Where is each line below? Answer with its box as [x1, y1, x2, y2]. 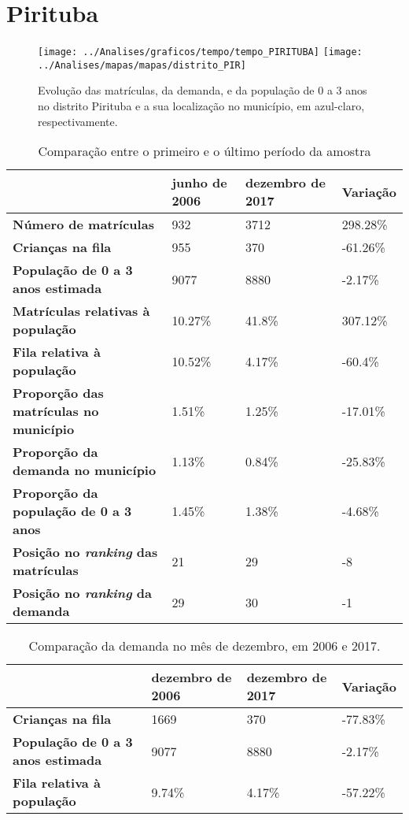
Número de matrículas [13, 215, 154, 234]
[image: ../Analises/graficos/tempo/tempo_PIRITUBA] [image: [38, 46, 363, 58]
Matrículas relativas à [13, 302, 150, 321]
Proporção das [13, 384, 104, 403]
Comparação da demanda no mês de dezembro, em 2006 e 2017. [28, 636, 381, 655]
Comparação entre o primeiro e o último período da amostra [38, 142, 371, 161]
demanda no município [13, 461, 157, 480]
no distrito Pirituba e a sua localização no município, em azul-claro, [38, 98, 365, 114]
